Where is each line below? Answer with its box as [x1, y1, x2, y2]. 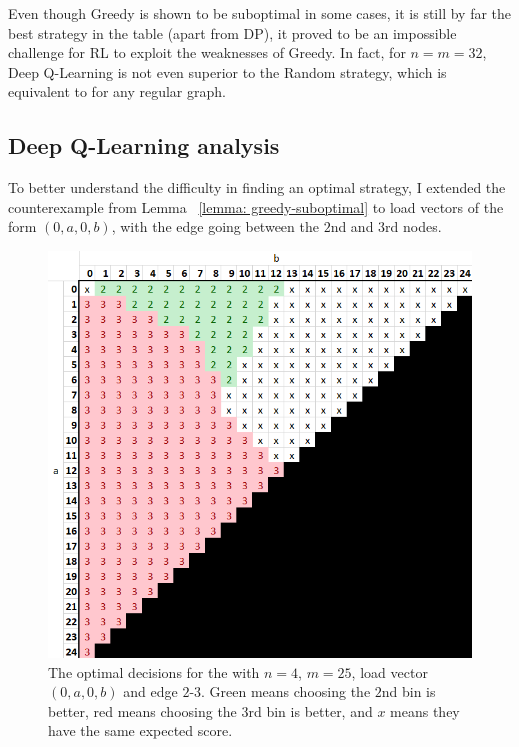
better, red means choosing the [48, 700, 237, 721]
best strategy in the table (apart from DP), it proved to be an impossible [8, 22, 457, 43]
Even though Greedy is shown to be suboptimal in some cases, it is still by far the [8, 3, 512, 23]
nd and [330, 216, 374, 237]
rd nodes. [385, 216, 442, 237]
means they [390, 700, 460, 721]
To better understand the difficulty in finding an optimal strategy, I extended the [8, 177, 506, 198]
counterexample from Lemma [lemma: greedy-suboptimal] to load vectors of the [8, 196, 504, 217]
